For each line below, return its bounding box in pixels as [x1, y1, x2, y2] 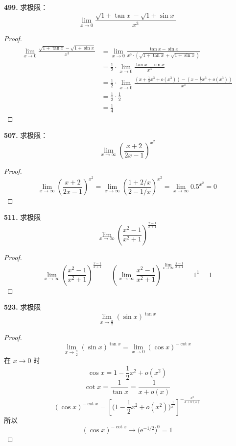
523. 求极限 [4, 302, 41, 312]
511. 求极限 [4, 211, 41, 222]
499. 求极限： [4, 2, 48, 12]
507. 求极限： [4, 130, 48, 140]
